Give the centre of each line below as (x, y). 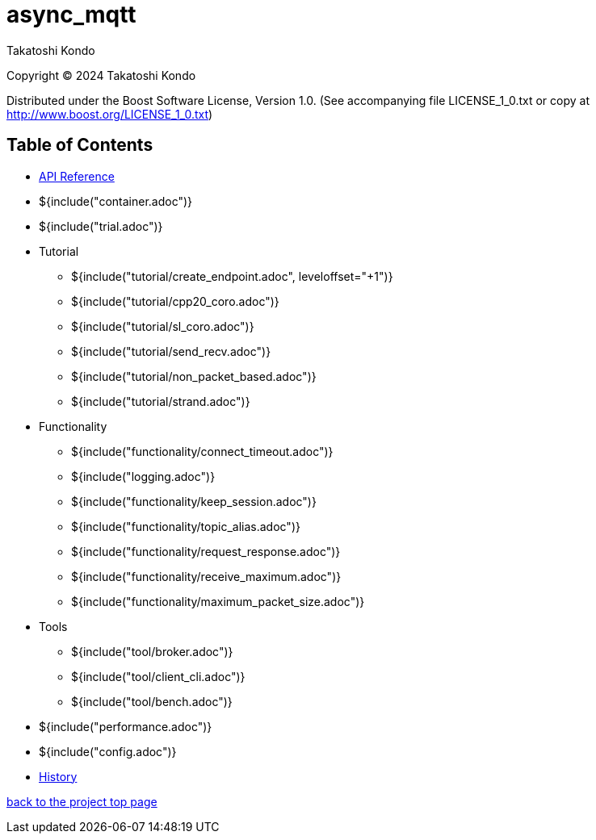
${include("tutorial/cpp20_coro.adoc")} (175, 301)
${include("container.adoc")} (116, 201)
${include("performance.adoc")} (126, 726)
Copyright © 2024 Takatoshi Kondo (101, 75)
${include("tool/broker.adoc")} (152, 651)
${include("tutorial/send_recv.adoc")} (171, 351)
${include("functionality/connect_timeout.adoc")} (202, 451)
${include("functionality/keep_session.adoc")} (194, 501)
